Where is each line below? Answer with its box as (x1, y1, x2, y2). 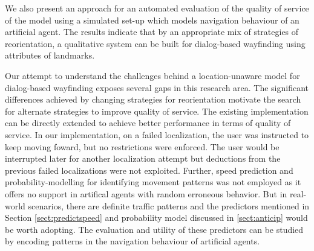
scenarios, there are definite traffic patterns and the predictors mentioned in (28, 199, 310, 212)
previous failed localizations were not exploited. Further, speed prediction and (5, 164, 293, 176)
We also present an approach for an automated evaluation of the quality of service (5, 2, 309, 14)
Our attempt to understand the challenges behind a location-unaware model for (5, 69, 300, 81)
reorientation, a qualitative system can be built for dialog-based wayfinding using (5, 37, 306, 49)
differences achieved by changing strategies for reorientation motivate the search (5, 93, 301, 106)
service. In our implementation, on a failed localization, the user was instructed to (5, 128, 309, 141)
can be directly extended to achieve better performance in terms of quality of (5, 116, 291, 129)
